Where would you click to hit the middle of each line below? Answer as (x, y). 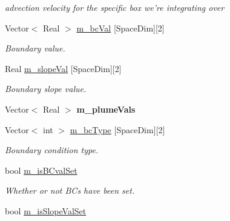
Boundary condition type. (52, 150)
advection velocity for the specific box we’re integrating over (115, 7)
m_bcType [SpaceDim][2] (117, 129)
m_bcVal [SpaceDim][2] (120, 28)
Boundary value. (35, 48)
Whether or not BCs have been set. (70, 190)
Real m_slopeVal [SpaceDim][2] (63, 68)
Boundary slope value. (46, 89)
